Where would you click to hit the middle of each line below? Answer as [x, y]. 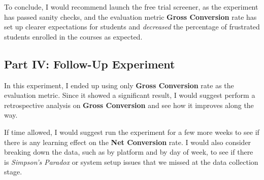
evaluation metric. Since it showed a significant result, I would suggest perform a [130, 95]
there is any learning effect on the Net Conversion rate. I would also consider [128, 142]
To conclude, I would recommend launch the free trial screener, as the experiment [131, 7]
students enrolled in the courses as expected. [73, 36]
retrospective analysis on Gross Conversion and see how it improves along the [129, 105]
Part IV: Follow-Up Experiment [90, 64]
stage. [13, 172]
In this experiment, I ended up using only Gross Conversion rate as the [119, 85]
